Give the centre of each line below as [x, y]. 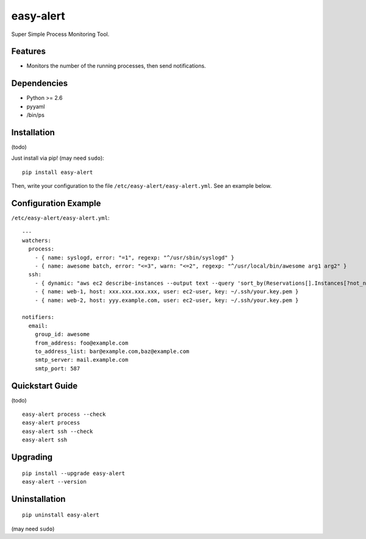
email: [38, 326]
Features [28, 52]
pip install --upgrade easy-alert [74, 473]
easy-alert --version [54, 482]
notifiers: [38, 317]
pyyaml [36, 106]
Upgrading [32, 457]
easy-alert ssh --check [58, 431]
